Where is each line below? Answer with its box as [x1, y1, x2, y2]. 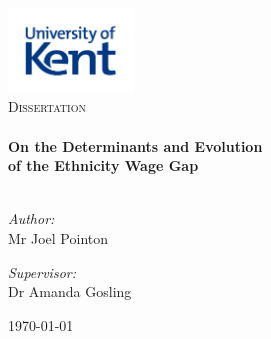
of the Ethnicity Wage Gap [8, 155, 199, 176]
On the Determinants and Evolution [8, 135, 263, 156]
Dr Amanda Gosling [8, 281, 132, 302]
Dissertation [8, 96, 86, 117]
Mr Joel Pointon [8, 228, 109, 249]
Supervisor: [8, 261, 76, 282]
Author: [8, 208, 55, 229]
